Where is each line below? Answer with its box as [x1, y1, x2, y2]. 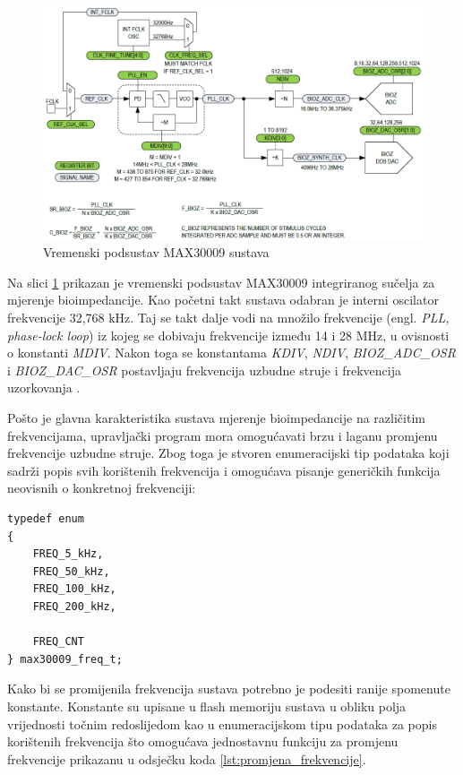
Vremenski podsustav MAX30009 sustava [43, 243, 270, 262]
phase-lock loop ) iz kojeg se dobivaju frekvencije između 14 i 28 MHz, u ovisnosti [7, 325, 450, 344]
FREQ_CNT [32, 635, 84, 649]
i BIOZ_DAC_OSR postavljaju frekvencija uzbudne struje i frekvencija [7, 360, 401, 379]
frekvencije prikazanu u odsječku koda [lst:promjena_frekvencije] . [7, 749, 366, 768]
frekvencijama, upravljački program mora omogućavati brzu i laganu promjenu [7, 426, 438, 444]
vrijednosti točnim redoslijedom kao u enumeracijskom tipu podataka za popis [7, 714, 437, 733]
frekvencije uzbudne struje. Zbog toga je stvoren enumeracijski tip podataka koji [7, 443, 450, 462]
